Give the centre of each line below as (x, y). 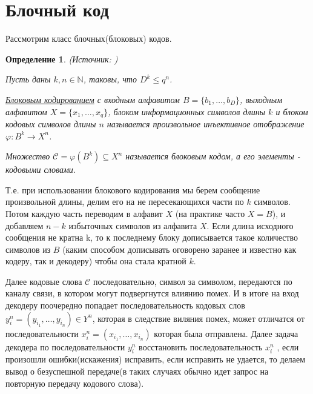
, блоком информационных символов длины (187, 111)
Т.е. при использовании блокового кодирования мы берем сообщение (133, 189)
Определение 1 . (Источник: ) (62, 58)
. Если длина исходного (250, 225)
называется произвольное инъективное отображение (206, 123)
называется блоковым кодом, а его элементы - (213, 156)
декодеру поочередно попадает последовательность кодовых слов (125, 305)
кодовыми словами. (41, 169)
